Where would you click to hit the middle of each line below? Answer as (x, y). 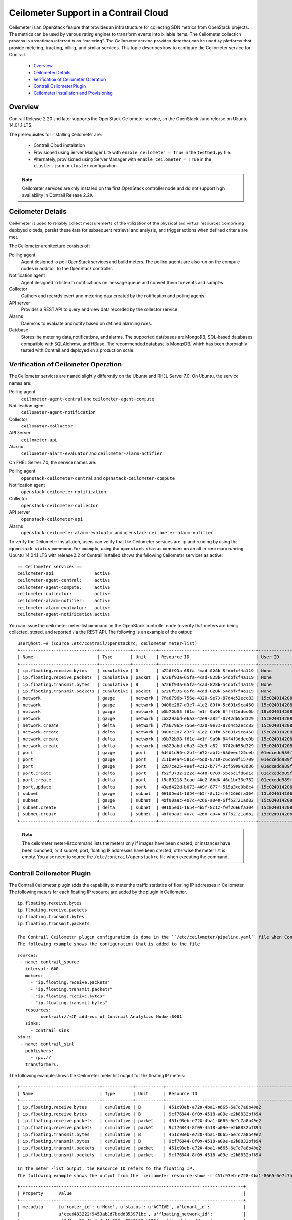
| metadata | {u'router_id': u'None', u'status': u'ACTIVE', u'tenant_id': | (132, 1207)
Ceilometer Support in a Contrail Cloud (89, 13)
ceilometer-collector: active (64, 594)
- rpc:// (41, 1057)
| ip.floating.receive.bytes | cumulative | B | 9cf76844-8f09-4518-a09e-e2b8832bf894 (139, 1114)
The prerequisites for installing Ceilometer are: (55, 134)
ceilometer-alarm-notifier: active (64, 601)
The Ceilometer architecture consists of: (49, 246)
